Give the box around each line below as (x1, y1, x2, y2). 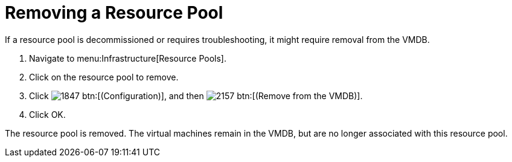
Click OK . (29, 109, 66, 120)
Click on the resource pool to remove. (29, 71, 179, 82)
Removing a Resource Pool (5, 2, 223, 23)
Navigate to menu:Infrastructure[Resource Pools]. (29, 53, 227, 63)
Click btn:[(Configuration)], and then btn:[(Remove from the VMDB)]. (29, 90, 363, 101)
